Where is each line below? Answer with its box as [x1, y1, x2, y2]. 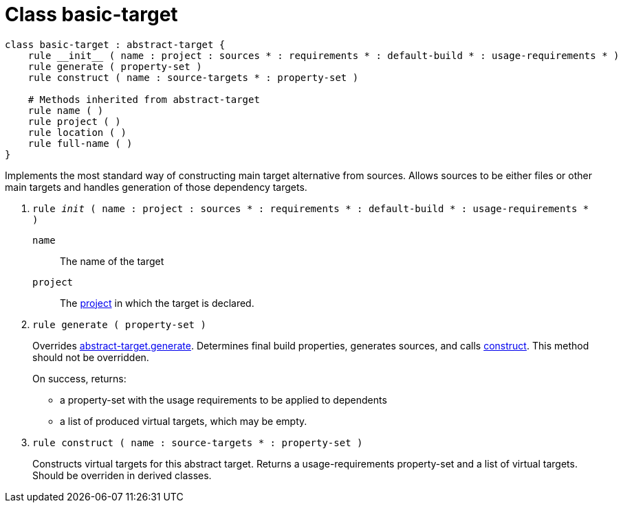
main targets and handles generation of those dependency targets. [5, 181, 307, 193]
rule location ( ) [28, 126, 127, 138]
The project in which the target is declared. [60, 297, 254, 309]
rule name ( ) [28, 104, 104, 116]
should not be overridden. [32, 351, 149, 363]
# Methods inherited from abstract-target [28, 93, 260, 105]
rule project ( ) [28, 115, 121, 127]
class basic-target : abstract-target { [5, 38, 226, 50]
